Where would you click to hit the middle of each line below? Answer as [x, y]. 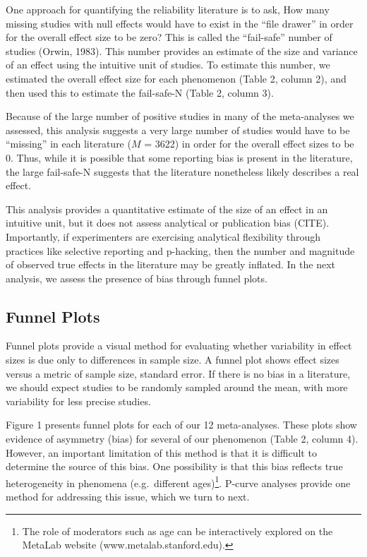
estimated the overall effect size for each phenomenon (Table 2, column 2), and [176, 78]
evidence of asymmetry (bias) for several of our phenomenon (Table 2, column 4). [182, 439]
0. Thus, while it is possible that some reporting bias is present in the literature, [179, 157]
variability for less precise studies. [78, 401]
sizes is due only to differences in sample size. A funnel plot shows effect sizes [173, 360]
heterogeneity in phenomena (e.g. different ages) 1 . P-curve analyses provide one [178, 481]
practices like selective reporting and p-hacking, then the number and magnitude [180, 250]
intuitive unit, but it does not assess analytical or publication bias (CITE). [168, 223]
